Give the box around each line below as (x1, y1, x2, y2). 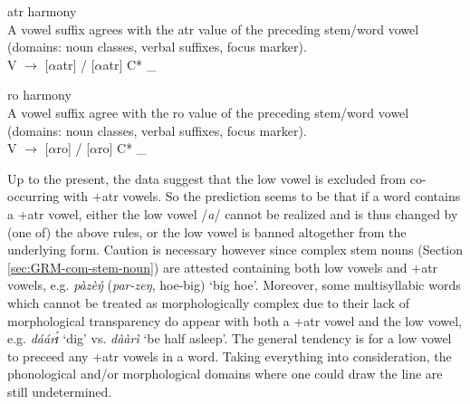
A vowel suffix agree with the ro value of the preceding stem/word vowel (7, 102, 409, 121)
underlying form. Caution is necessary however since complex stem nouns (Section (7, 240, 464, 259)
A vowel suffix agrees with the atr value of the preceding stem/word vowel (7, 19, 419, 38)
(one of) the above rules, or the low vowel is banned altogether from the (7, 222, 407, 241)
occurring (7, 187, 60, 206)
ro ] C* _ (98, 139, 147, 158)
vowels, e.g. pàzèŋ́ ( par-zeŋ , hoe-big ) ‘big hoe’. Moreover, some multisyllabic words (7, 275, 461, 294)
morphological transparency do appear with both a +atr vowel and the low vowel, (7, 311, 462, 330)
